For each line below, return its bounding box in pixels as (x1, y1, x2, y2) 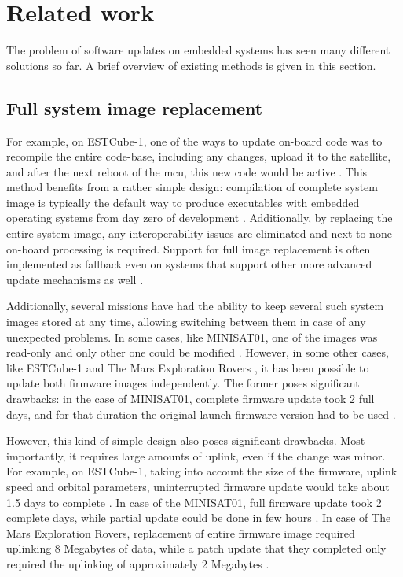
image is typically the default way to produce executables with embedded (6, 194, 360, 210)
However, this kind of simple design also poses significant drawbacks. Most (6, 432, 365, 449)
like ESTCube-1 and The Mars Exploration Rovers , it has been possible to (6, 359, 369, 375)
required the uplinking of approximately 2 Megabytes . (6, 555, 269, 571)
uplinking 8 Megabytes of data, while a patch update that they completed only (6, 540, 387, 557)
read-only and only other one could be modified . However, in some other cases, (6, 344, 389, 361)
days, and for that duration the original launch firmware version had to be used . (6, 405, 396, 422)
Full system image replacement (6, 95, 263, 120)
